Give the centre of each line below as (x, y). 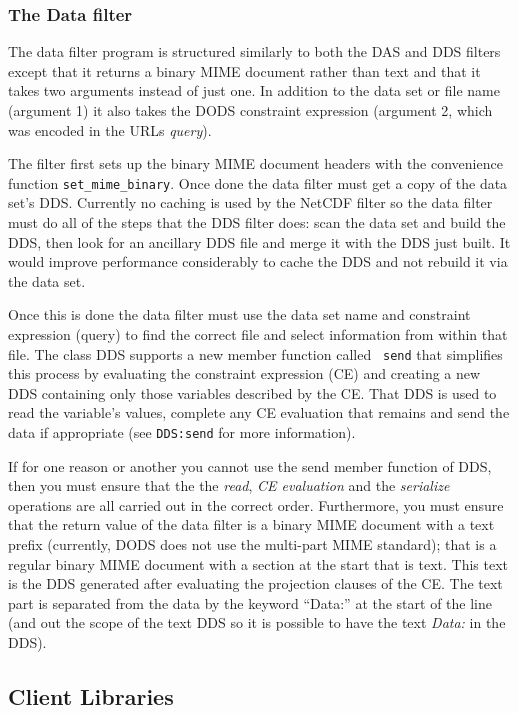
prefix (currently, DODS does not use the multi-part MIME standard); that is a (252, 544)
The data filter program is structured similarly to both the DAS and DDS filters (254, 51)
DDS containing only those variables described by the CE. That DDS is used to (252, 392)
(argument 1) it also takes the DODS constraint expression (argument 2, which (250, 110)
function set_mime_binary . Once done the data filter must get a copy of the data (258, 182)
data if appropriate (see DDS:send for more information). (182, 432)
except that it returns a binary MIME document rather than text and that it (244, 70)
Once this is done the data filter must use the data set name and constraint (239, 314)
